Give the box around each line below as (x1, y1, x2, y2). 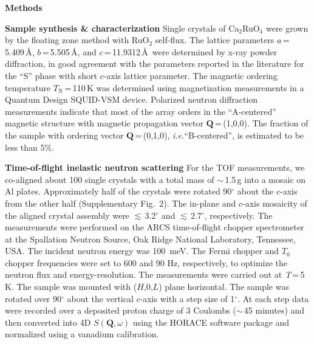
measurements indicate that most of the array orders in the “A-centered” (5, 105, 276, 117)
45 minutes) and (244, 304, 305, 317)
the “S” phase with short (5, 69, 97, 81)
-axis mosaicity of (242, 196, 307, 209)
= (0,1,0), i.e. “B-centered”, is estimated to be (135, 128, 304, 141)
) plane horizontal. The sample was (159, 280, 289, 293)
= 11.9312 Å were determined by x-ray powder (104, 45, 278, 58)
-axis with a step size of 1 (140, 292, 235, 304)
